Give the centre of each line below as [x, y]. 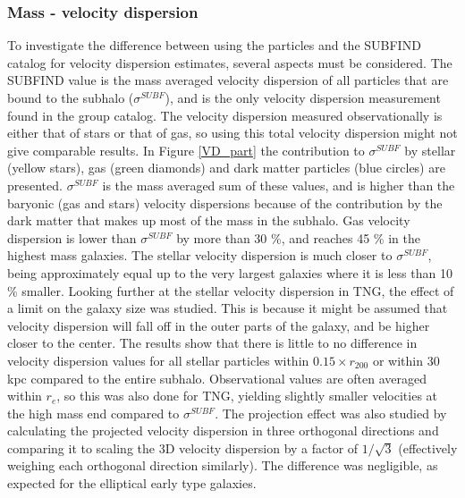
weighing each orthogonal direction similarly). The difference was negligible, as [223, 465]
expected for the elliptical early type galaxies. [132, 483]
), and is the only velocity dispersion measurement [303, 97]
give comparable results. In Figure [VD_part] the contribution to [186, 150]
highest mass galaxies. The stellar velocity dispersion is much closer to [200, 255]
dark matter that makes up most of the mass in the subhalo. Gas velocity [209, 220]
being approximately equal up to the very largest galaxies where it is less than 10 [230, 272]
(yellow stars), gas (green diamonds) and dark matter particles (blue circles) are [226, 168]
